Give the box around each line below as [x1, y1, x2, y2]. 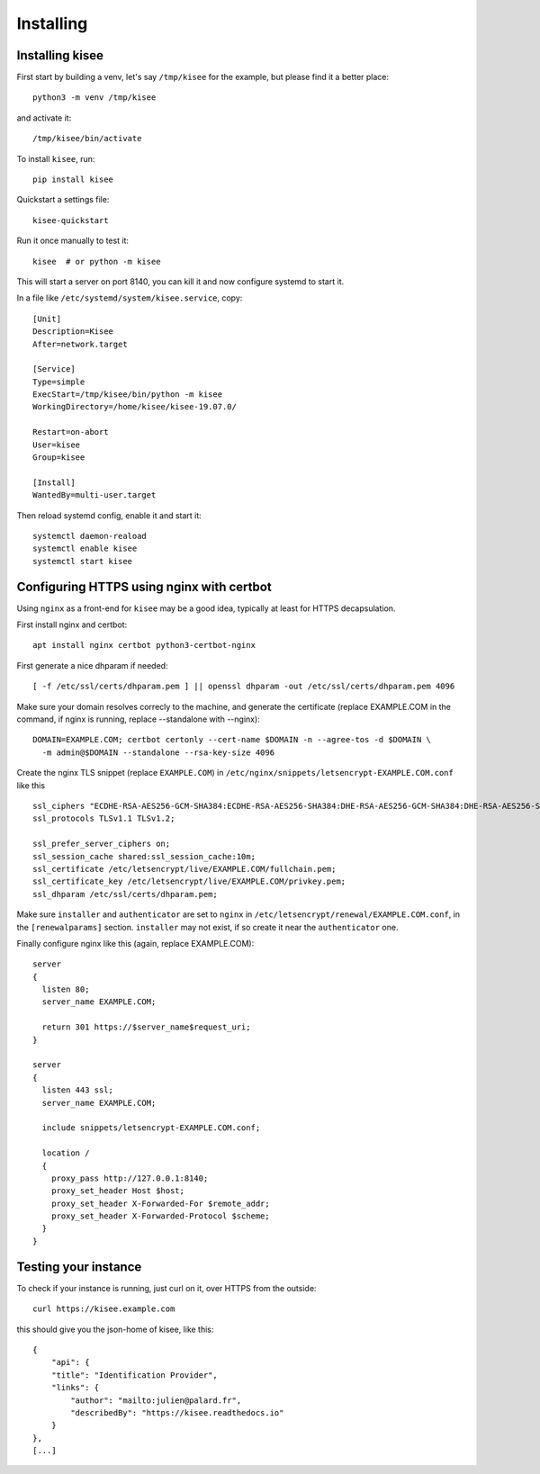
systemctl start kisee [32, 556, 133, 566]
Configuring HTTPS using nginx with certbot [16, 579, 272, 594]
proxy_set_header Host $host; [50, 1186, 184, 1196]
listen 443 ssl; [41, 1085, 114, 1095]
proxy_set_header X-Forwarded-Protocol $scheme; [50, 1211, 270, 1221]
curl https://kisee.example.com [32, 1304, 175, 1314]
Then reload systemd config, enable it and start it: [16, 509, 202, 521]
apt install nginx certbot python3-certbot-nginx [32, 640, 256, 651]
